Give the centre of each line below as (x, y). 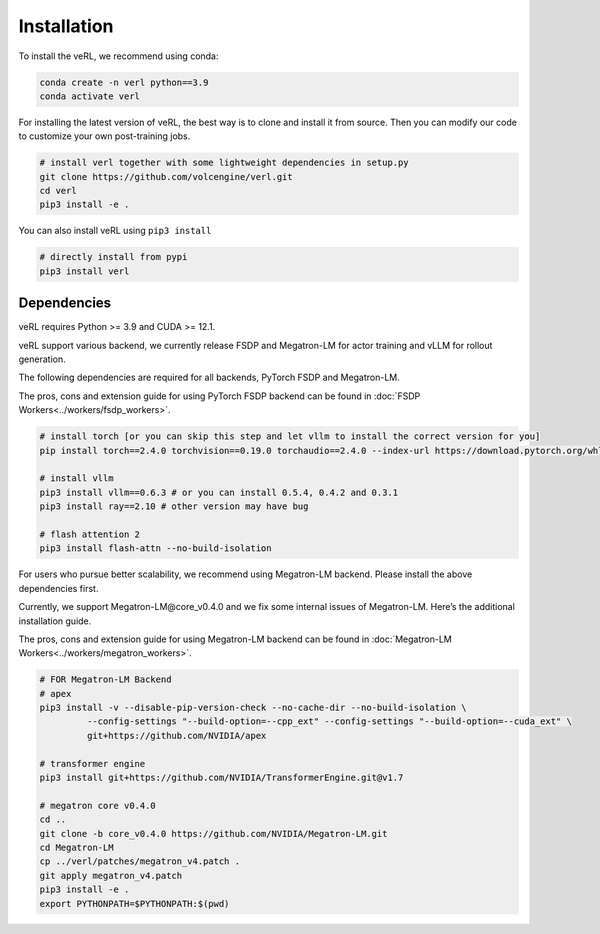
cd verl (58, 191)
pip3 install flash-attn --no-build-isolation (155, 548)
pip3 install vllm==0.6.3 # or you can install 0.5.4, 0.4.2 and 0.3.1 (219, 492)
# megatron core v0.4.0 (98, 805)
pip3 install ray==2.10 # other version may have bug (174, 506)
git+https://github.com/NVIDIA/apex (176, 735)
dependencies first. (58, 588)
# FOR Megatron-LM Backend (105, 679)
